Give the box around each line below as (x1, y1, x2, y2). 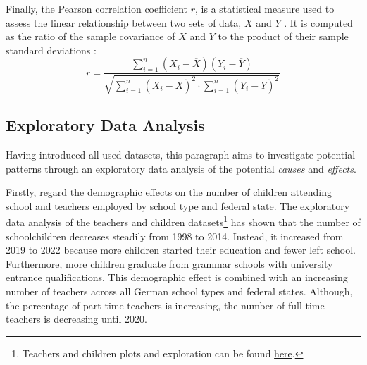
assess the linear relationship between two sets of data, (6, 15, 242, 30)
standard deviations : (6, 42, 97, 57)
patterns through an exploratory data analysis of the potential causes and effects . (6, 161, 356, 175)
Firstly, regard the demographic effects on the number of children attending (6, 185, 332, 199)
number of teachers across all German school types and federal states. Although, (6, 284, 353, 298)
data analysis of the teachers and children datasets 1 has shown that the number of (6, 213, 361, 230)
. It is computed (284, 15, 353, 30)
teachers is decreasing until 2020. (6, 311, 147, 326)
